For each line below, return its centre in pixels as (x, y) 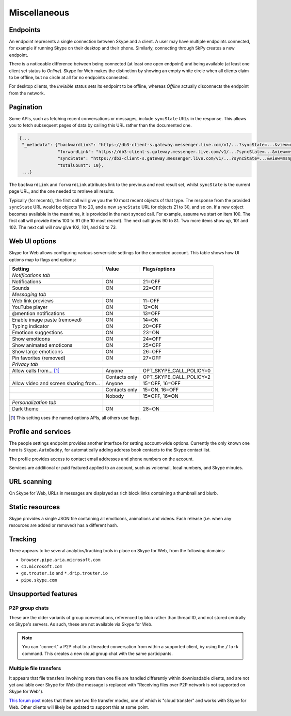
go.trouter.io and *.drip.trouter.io (65, 573)
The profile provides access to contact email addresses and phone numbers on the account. (101, 459)
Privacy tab (25, 364)
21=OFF (152, 282)
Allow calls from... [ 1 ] (36, 371)
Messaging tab (29, 295)
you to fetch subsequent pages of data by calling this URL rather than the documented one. (100, 125)
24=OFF (152, 339)
